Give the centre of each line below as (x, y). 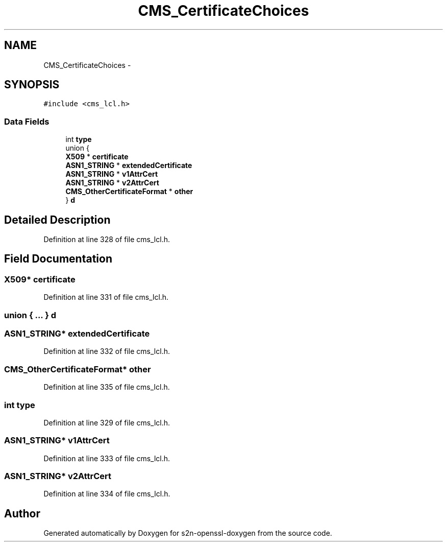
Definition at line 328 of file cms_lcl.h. (107, 240)
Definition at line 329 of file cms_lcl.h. (107, 422)
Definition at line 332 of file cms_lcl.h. (107, 351)
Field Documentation (58, 259)
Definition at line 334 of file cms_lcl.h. (107, 494)
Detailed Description (57, 220)
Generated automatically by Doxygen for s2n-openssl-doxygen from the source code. (188, 533)
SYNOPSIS (32, 85)
